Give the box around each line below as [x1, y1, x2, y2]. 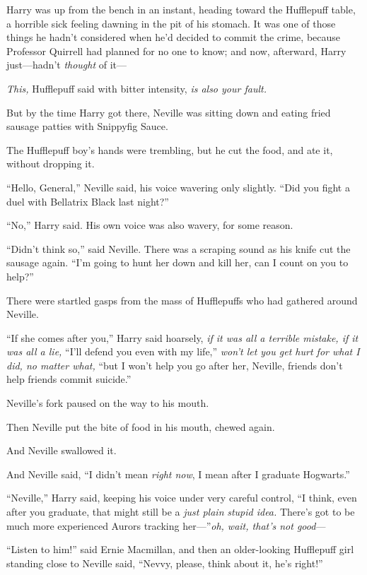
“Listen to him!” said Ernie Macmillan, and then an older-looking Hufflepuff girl [6, 542, 354, 557]
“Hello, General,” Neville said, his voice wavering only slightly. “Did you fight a [6, 179, 350, 194]
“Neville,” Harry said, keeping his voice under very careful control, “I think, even [6, 490, 357, 505]
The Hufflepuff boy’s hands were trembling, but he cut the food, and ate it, [6, 142, 333, 157]
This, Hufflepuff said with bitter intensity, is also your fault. [6, 81, 267, 95]
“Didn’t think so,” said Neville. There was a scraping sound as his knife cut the [6, 241, 351, 256]
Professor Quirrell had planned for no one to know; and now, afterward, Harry [6, 43, 346, 58]
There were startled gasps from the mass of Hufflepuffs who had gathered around [6, 292, 358, 307]
